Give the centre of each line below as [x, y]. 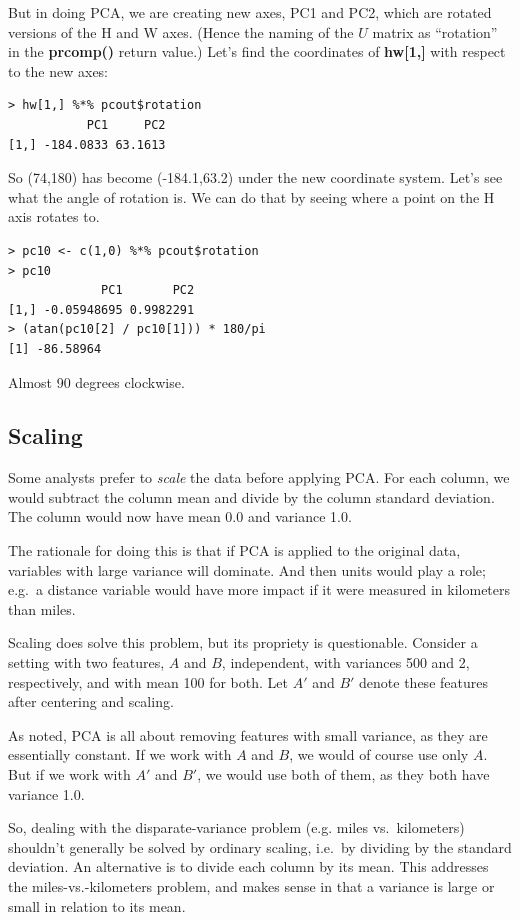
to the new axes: [58, 70]
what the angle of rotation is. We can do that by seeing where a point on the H [251, 196]
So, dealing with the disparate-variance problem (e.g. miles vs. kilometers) [236, 827]
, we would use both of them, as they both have [343, 774]
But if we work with [69, 774]
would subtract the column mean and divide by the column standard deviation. [251, 496]
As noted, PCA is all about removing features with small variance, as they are [248, 734]
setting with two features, [86, 662]
